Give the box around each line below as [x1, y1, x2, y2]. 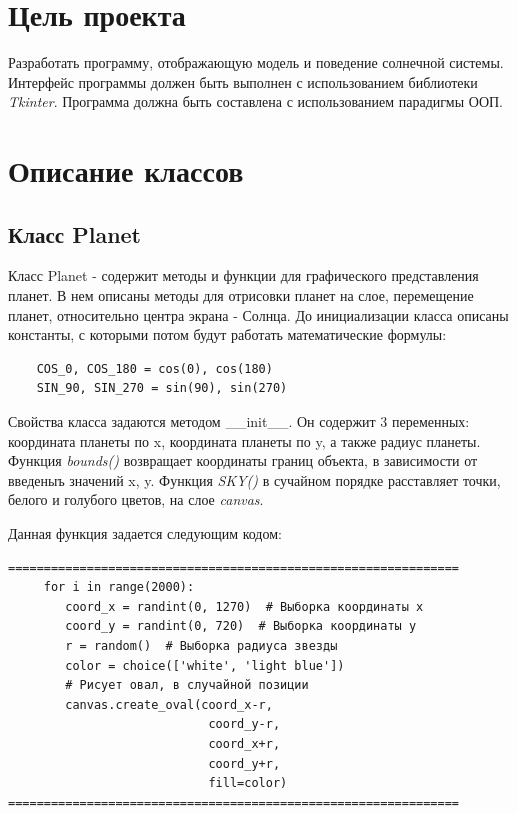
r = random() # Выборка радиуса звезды [65, 638, 338, 653]
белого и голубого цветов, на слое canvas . [8, 489, 264, 510]
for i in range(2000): [43, 580, 195, 595]
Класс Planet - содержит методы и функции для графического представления [8, 265, 479, 286]
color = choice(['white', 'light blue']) [65, 658, 345, 673]
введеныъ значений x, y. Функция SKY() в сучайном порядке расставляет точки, [8, 469, 501, 490]
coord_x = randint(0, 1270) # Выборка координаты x [65, 599, 424, 614]
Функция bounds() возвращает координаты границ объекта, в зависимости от [8, 450, 478, 471]
